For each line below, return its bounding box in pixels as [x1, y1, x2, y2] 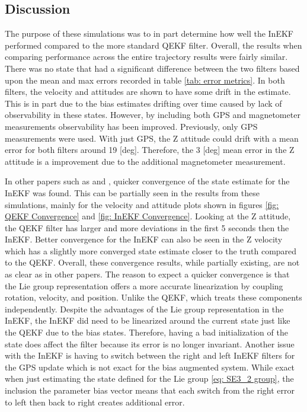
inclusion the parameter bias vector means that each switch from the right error [5, 384, 295, 397]
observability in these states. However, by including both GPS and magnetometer [5, 108, 300, 121]
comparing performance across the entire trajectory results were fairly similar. [5, 50, 288, 63]
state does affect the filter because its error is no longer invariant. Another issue [5, 337, 295, 350]
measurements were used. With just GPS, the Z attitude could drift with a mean [5, 132, 299, 144]
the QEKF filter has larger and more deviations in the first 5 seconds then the [5, 221, 289, 234]
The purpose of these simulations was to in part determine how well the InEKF [5, 27, 293, 40]
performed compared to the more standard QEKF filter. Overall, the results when [5, 39, 302, 51]
